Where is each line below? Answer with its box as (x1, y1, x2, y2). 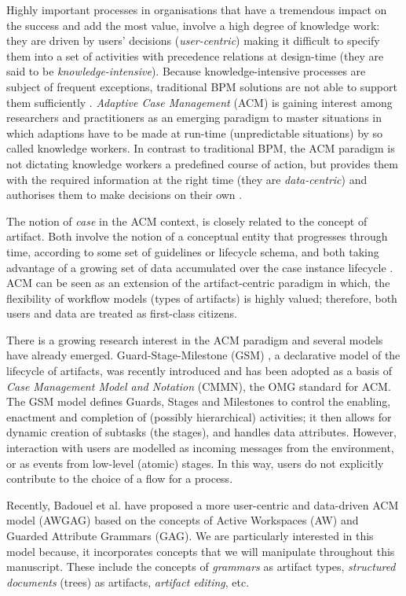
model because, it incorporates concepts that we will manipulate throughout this (6, 543, 395, 559)
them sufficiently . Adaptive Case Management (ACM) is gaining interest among (6, 94, 393, 110)
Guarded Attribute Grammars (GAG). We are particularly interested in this (6, 528, 374, 543)
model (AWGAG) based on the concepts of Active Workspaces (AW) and (6, 512, 359, 528)
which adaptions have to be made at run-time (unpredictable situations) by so (6, 124, 383, 141)
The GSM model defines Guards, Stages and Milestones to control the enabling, (6, 393, 391, 410)
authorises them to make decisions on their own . (6, 186, 243, 203)
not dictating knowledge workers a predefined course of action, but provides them (6, 155, 398, 171)
